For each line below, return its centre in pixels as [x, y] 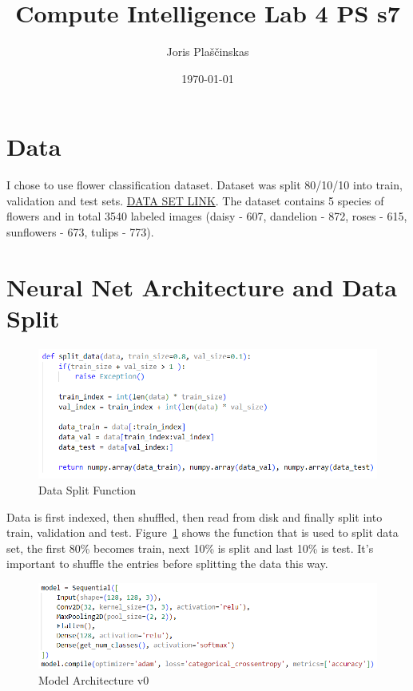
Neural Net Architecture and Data [202, 286]
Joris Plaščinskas [208, 52]
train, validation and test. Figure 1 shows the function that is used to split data [203, 532]
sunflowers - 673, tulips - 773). [80, 232]
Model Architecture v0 [94, 679]
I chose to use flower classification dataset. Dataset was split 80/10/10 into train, [205, 185]
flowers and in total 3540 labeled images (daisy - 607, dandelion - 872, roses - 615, [207, 216]
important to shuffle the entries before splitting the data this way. [167, 564]
